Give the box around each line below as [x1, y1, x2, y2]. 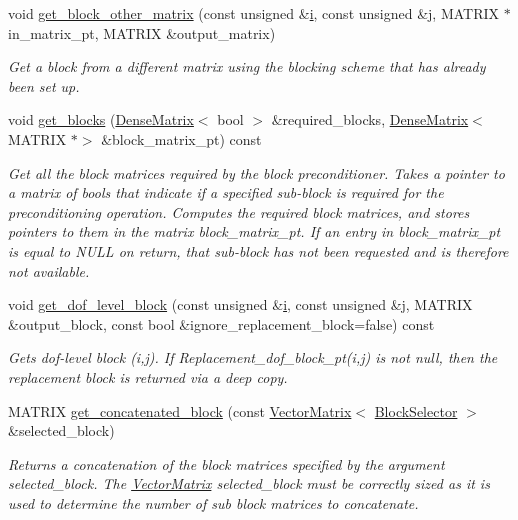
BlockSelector [374, 400, 458, 421]
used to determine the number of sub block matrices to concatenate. [8, 492, 419, 513]
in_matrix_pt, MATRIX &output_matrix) [8, 22, 276, 43]
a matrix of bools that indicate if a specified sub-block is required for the [8, 182, 444, 203]
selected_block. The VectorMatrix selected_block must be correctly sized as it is [8, 473, 490, 494]
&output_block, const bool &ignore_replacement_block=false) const [8, 313, 435, 334]
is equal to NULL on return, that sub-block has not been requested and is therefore [8, 240, 509, 261]
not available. [8, 260, 90, 281]
